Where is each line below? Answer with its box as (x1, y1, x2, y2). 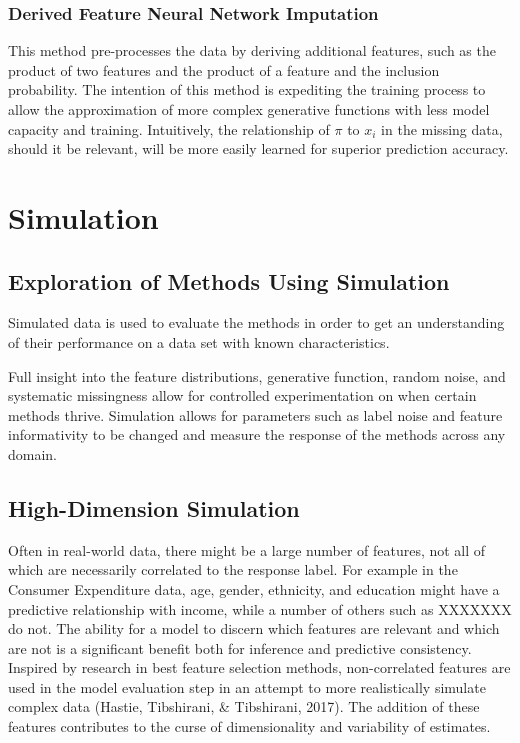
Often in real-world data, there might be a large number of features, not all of (8, 539, 486, 560)
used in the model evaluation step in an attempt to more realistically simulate (8, 676, 486, 697)
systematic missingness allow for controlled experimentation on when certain (8, 385, 477, 406)
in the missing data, (381, 118, 503, 139)
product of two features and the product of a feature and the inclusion (8, 59, 440, 80)
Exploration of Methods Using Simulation (8, 265, 450, 296)
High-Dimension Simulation (8, 492, 300, 523)
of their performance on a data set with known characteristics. (8, 331, 390, 352)
